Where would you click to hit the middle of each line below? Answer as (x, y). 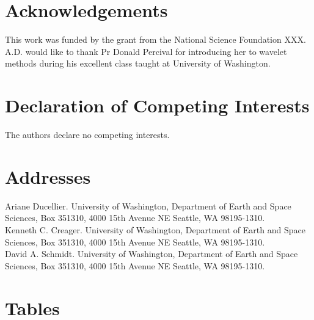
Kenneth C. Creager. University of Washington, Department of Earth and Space (155, 229)
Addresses (48, 176)
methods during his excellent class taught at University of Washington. (138, 63)
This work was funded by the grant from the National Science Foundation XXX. (155, 39)
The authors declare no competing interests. (87, 135)
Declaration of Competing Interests (157, 105)
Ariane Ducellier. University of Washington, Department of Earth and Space (148, 205)
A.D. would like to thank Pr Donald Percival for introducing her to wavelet (146, 51)
